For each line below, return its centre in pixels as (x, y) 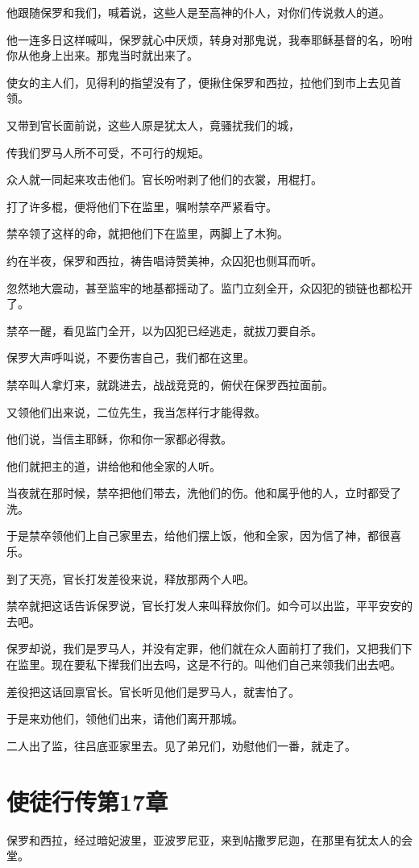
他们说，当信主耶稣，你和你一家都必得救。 (119, 439)
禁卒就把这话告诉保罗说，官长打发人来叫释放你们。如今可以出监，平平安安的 (209, 606)
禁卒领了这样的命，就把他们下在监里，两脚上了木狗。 (147, 233)
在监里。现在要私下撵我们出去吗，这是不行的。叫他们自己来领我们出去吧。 (204, 664)
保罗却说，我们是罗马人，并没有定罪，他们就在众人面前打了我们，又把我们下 (209, 648)
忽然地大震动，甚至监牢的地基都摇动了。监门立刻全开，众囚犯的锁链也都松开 (209, 287)
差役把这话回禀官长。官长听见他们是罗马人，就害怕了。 (153, 691)
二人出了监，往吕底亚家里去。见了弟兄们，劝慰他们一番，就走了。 (181, 745)
